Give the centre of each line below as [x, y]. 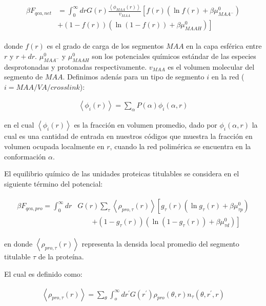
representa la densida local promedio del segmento [160, 244]
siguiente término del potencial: [54, 183]
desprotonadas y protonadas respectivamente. [76, 66]
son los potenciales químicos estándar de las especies [174, 56]
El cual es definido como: [43, 274]
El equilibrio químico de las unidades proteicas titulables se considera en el [122, 174]
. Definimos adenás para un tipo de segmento [134, 77]
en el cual [19, 125]
